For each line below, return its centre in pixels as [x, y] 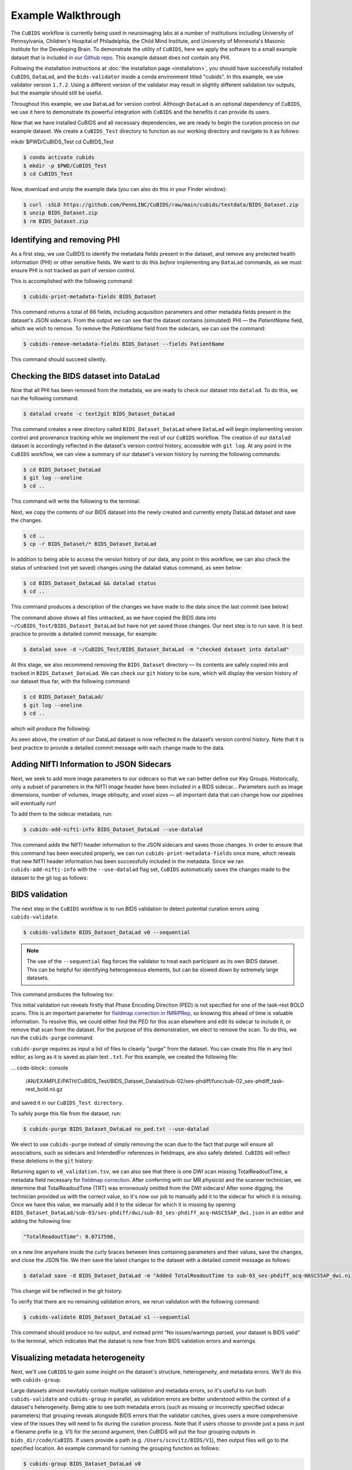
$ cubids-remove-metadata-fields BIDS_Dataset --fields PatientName [124, 344]
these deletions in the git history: [52, 1161]
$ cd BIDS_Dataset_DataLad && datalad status [90, 583]
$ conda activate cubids [59, 158]
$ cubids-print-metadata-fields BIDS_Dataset [90, 297]
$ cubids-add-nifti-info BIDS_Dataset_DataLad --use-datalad [113, 830]
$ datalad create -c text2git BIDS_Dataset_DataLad [99, 414]
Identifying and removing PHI [65, 240]
